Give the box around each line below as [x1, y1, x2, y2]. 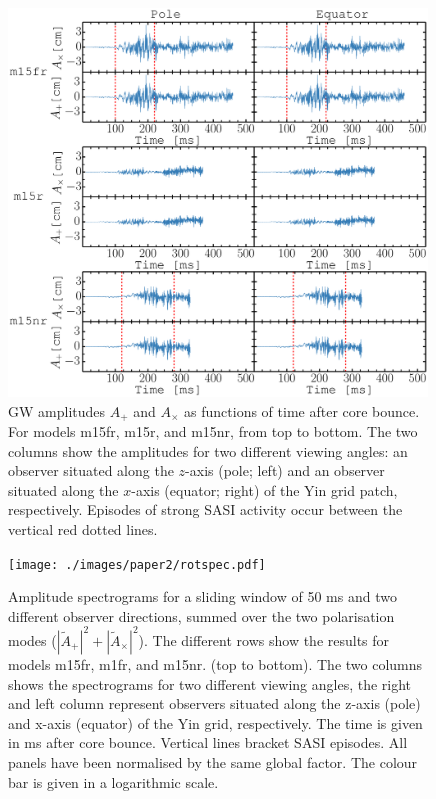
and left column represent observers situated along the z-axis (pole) [8, 693, 421, 714]
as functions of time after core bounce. [184, 400, 420, 421]
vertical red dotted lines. [8, 519, 158, 540]
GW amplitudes [8, 400, 106, 421]
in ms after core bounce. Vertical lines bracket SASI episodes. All [8, 732, 408, 753]
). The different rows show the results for [138, 629, 390, 650]
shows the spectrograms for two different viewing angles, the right [8, 673, 412, 694]
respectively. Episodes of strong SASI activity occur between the [8, 499, 403, 520]
